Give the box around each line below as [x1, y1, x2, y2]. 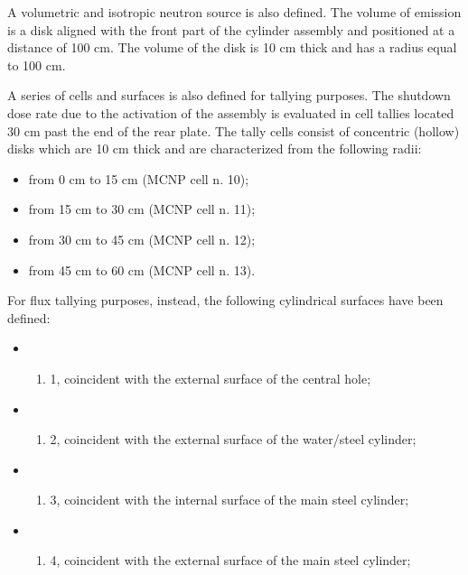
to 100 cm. [7, 55, 66, 74]
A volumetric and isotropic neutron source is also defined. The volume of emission [7, 3, 462, 21]
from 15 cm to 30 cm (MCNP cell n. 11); [28, 199, 256, 218]
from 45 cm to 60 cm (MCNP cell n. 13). [28, 260, 256, 279]
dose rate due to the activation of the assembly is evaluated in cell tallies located [7, 103, 454, 122]
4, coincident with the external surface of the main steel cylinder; [50, 551, 411, 570]
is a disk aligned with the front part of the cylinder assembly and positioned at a [7, 20, 455, 39]
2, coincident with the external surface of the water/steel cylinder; [50, 430, 417, 449]
